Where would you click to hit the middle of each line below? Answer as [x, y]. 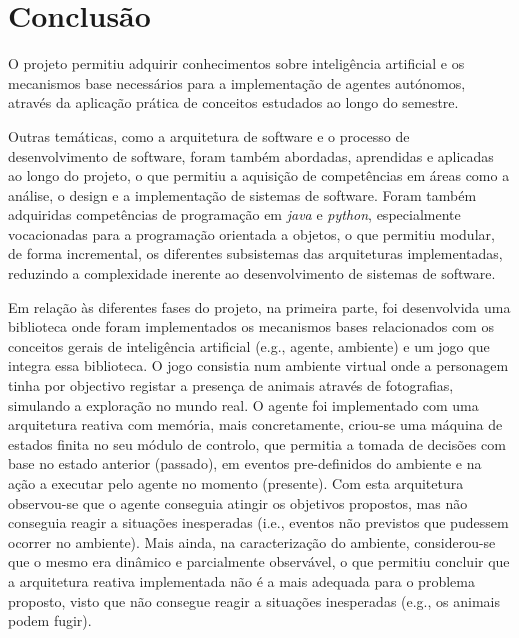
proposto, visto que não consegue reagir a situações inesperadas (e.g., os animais [254, 600]
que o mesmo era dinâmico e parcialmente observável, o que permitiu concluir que [259, 561]
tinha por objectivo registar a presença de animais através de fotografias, [231, 385]
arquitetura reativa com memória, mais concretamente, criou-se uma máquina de [255, 424]
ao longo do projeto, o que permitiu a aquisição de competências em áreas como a [259, 175]
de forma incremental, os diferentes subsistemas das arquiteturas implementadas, [255, 253]
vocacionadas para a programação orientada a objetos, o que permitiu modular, [251, 233]
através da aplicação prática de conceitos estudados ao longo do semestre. [233, 102]
